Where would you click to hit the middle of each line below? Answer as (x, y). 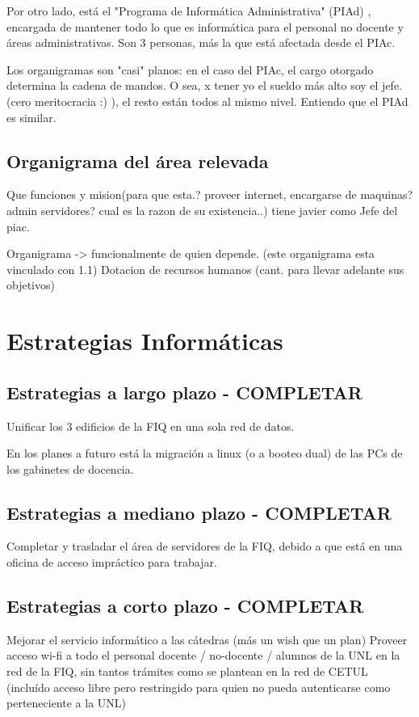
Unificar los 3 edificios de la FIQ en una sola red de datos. (151, 426)
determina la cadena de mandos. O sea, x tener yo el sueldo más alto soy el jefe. (204, 85)
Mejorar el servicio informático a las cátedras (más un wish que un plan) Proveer (207, 639)
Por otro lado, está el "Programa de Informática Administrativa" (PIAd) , (189, 11)
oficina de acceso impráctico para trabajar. (112, 562)
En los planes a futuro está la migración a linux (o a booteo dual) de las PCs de (205, 453)
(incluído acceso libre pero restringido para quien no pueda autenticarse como (199, 687)
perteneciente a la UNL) (66, 703)
